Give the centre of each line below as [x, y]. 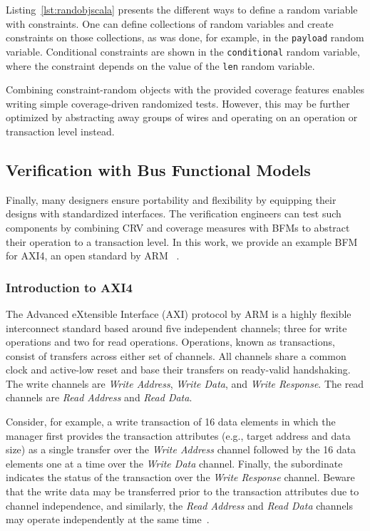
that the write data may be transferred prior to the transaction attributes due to [183, 491]
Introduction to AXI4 [69, 287]
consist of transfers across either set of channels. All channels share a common [176, 355]
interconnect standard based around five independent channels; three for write [176, 328]
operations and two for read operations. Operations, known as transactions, [170, 342]
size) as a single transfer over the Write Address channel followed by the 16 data [181, 449]
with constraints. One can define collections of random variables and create [170, 23]
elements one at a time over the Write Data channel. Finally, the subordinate [174, 463]
